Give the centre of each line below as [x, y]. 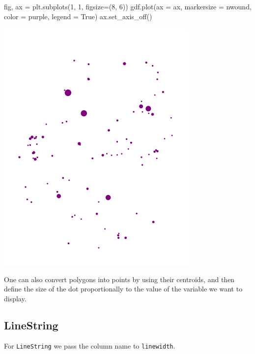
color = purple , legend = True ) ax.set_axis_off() [78, 16]
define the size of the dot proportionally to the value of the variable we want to [123, 289]
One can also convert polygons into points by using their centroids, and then [119, 279]
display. [15, 298]
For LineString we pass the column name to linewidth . [90, 345]
